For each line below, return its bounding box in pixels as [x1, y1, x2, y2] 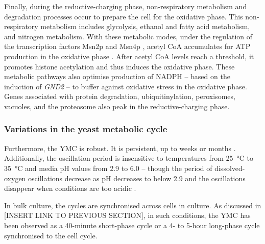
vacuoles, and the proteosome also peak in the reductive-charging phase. [4, 101, 230, 111]
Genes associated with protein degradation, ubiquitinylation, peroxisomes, [4, 91, 235, 102]
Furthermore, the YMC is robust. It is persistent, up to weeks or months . [4, 142, 236, 153]
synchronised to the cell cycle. [4, 230, 98, 240]
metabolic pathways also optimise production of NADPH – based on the [4, 71, 230, 82]
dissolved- [214, 162, 245, 173]
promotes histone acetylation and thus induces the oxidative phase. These [4, 61, 235, 71]
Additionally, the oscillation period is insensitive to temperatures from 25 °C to [4, 153, 254, 163]
